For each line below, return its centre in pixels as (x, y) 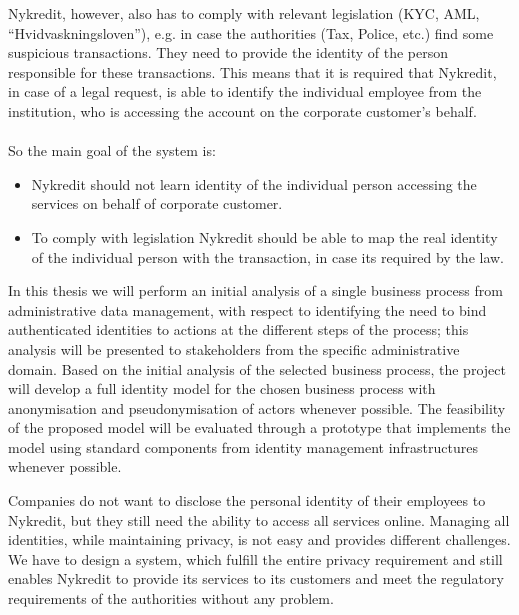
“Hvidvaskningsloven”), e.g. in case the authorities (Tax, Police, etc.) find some (251, 32)
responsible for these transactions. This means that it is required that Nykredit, (252, 71)
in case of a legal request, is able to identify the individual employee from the (245, 91)
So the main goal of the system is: (112, 150)
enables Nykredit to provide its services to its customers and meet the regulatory (256, 578)
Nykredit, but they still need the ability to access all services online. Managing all (259, 519)
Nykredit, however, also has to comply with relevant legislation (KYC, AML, (244, 13)
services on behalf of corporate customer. (157, 203)
